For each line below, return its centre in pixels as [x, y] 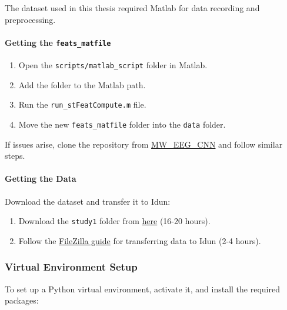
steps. [15, 156]
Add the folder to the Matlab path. [82, 84]
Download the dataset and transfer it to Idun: [88, 201]
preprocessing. [30, 19]
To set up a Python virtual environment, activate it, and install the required [142, 289]
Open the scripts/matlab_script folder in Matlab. [113, 65]
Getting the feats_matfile [58, 42]
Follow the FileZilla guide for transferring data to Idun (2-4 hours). [140, 240]
